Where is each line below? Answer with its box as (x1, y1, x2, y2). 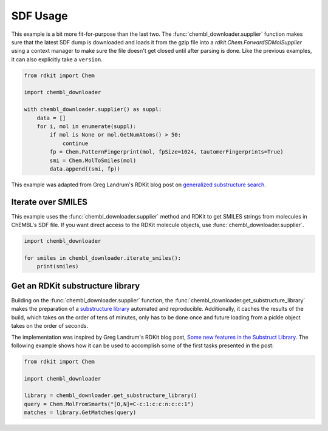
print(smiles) (36, 263, 79, 270)
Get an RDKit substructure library (11, 280, 140, 291)
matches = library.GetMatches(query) (24, 409, 137, 416)
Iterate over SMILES (11, 197, 87, 207)
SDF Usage (11, 9, 68, 22)
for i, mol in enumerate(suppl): (36, 123, 137, 130)
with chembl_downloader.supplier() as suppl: (24, 106, 162, 113)
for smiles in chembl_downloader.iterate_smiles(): (24, 255, 182, 262)
